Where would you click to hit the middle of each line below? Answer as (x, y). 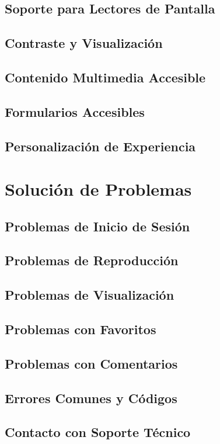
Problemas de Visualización (90, 295)
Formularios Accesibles (75, 111)
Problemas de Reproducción (92, 260)
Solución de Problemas (98, 189)
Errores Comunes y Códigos (91, 398)
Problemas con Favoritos (81, 329)
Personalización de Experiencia (100, 146)
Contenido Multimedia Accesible (105, 77)
